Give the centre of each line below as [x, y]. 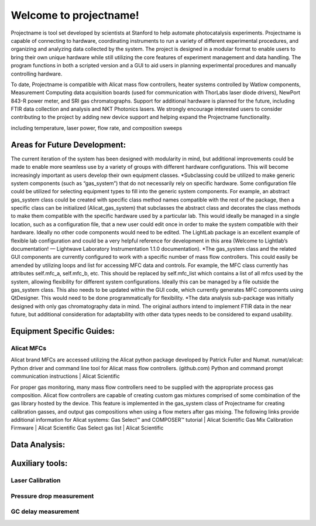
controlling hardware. [37, 74]
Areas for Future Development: [68, 144]
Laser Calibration [36, 480]
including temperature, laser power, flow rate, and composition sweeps [97, 128]
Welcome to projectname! [75, 15]
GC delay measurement [45, 511]
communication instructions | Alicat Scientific [65, 376]
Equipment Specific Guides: [63, 331]
